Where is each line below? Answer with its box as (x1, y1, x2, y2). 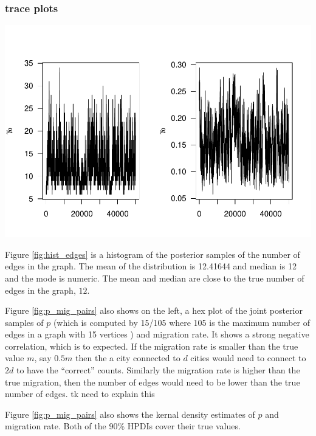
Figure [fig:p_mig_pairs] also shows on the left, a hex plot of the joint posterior (5, 304, 303, 317)
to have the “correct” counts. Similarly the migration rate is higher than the (16, 364, 300, 376)
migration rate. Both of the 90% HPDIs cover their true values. (5, 420, 241, 432)
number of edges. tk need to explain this (5, 387, 155, 400)
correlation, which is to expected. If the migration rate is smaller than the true (5, 339, 298, 352)
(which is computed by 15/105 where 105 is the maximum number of (53, 316, 311, 328)
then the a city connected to (75, 351, 180, 364)
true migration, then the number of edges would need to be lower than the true (5, 375, 300, 388)
